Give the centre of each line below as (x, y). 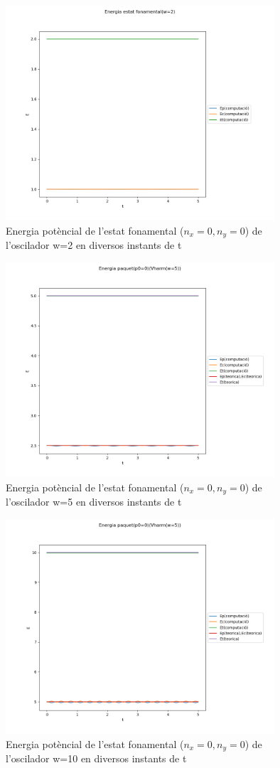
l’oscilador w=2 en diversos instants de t (94, 245)
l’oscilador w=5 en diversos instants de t (94, 502)
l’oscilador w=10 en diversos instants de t (96, 758)
